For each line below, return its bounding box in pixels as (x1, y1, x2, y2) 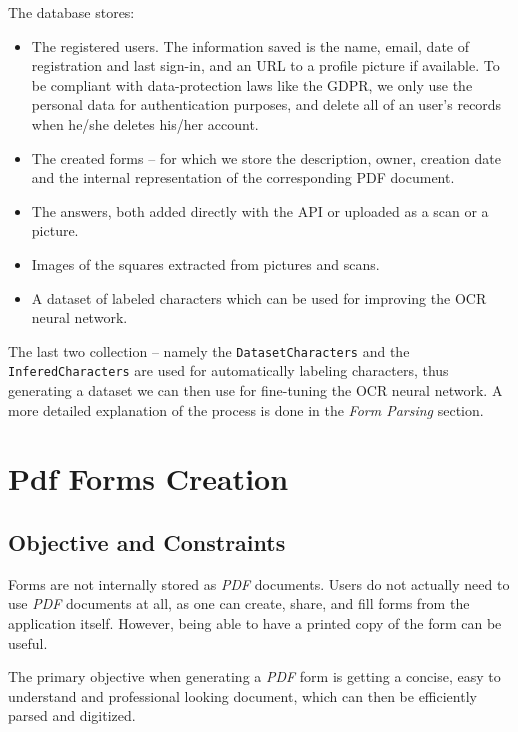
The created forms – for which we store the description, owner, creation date (31, 147, 501, 168)
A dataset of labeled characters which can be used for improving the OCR (31, 287, 487, 308)
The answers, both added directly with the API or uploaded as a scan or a (31, 200, 489, 221)
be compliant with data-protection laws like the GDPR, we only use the (31, 74, 473, 95)
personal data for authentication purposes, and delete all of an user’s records (31, 94, 502, 115)
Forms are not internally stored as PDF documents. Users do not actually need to (8, 573, 510, 594)
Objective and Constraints (8, 526, 286, 557)
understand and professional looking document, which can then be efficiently (8, 685, 477, 706)
